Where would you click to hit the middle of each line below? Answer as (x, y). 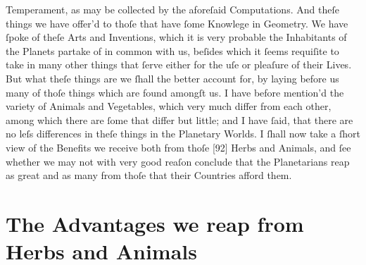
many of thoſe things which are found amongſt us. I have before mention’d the (175, 92)
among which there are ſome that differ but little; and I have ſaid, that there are (179, 119)
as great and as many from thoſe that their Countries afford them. (149, 175)
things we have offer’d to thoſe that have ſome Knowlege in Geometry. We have (177, 23)
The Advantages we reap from (155, 223)
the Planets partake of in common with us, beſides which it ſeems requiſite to (172, 50)
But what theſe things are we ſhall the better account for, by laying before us (172, 78)
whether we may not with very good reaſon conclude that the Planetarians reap (178, 161)
